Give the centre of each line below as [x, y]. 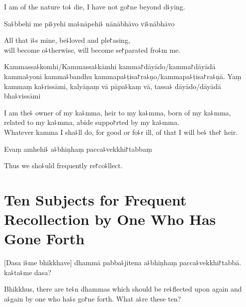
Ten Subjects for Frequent [95, 199]
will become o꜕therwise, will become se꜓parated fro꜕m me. [92, 50]
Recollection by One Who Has [110, 219]
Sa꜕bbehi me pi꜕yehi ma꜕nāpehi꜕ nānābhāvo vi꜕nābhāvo [89, 23]
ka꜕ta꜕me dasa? [28, 272]
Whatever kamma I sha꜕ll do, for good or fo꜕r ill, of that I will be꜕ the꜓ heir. [121, 132]
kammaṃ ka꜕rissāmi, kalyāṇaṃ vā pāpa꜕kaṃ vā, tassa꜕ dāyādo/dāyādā [113, 86]
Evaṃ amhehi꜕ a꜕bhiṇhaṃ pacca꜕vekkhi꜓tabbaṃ [78, 149]
